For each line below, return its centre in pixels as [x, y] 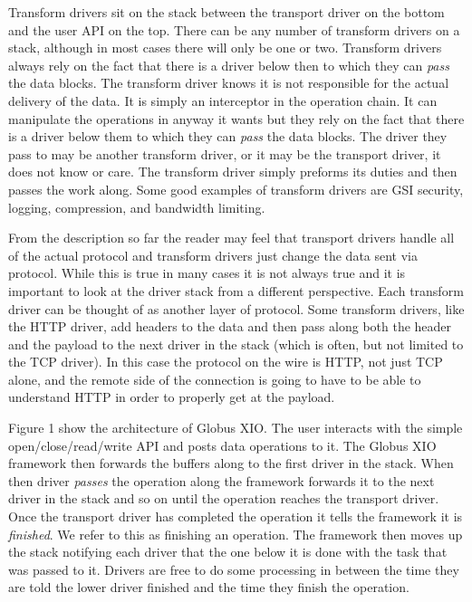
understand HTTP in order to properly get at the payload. [172, 397]
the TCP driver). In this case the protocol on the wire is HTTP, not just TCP [226, 362]
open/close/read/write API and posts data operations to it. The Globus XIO [222, 445]
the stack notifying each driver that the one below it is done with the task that [228, 552]
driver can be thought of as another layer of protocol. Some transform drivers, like [236, 308]
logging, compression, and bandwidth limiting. [137, 207]
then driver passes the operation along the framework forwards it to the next [222, 480]
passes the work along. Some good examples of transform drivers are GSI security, [236, 189]
